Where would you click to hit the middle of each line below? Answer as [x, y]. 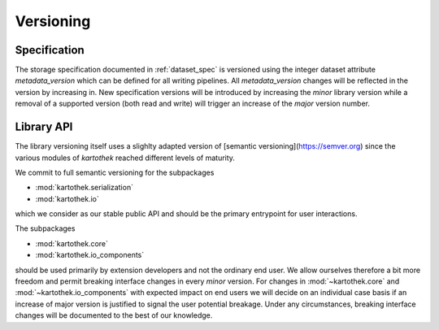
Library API [44, 127]
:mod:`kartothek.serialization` [85, 188]
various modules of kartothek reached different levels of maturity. [125, 158]
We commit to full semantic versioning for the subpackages [115, 172]
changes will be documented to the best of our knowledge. [114, 315]
